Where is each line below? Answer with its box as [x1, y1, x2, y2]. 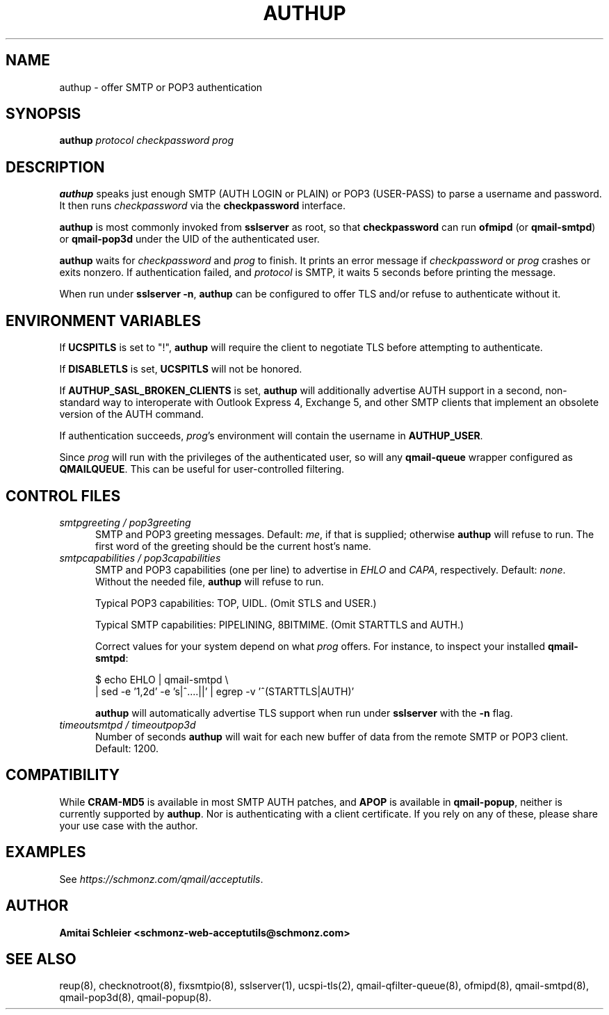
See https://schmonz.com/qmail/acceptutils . [59, 872, 263, 885]
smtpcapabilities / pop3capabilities [59, 551, 221, 564]
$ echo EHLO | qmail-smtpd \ [95, 673, 229, 685]
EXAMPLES [6, 843, 86, 861]
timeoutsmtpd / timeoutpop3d [59, 718, 196, 731]
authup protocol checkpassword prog [59, 134, 234, 147]
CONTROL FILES [6, 487, 121, 505]
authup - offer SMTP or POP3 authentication [59, 81, 263, 93]
